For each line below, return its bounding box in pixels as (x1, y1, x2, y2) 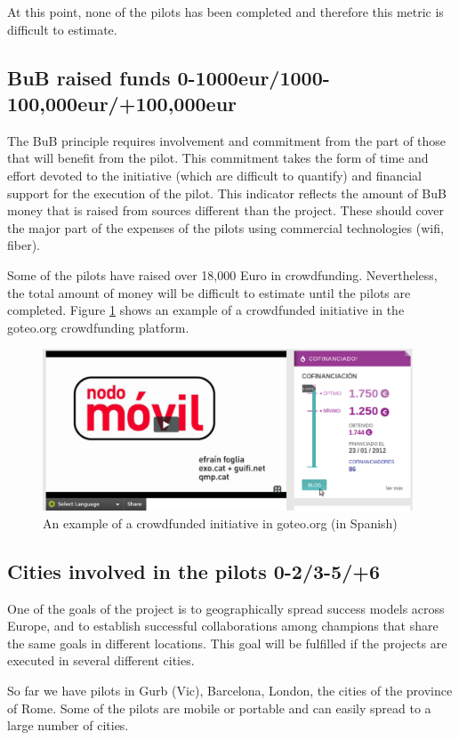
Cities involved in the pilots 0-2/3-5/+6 (7, 557, 381, 584)
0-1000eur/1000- (177, 63, 330, 91)
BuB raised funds (7, 63, 171, 91)
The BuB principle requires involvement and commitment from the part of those (7, 131, 447, 149)
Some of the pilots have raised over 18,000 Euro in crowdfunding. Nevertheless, (7, 265, 438, 284)
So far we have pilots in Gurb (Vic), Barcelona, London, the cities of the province (7, 680, 453, 699)
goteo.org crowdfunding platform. (7, 318, 189, 336)
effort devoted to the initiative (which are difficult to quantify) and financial (7, 165, 423, 184)
